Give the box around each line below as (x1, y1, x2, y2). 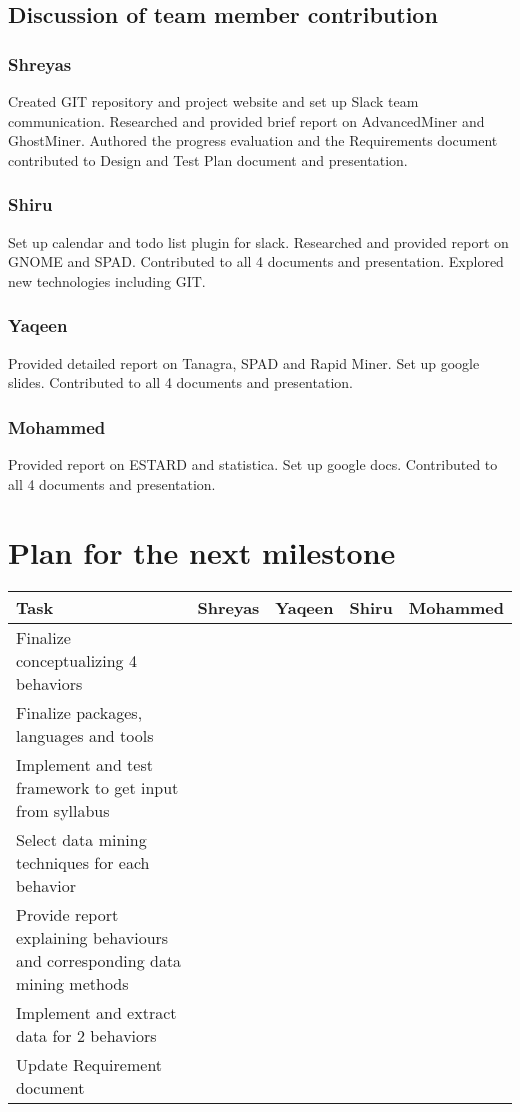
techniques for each (16, 851, 150, 875)
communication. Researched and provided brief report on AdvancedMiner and (8, 110, 485, 131)
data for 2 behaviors (16, 1024, 157, 1048)
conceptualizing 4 (16, 649, 137, 673)
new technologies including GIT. (8, 270, 206, 291)
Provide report (16, 903, 119, 927)
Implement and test (16, 753, 153, 777)
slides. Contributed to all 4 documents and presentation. (8, 372, 353, 393)
